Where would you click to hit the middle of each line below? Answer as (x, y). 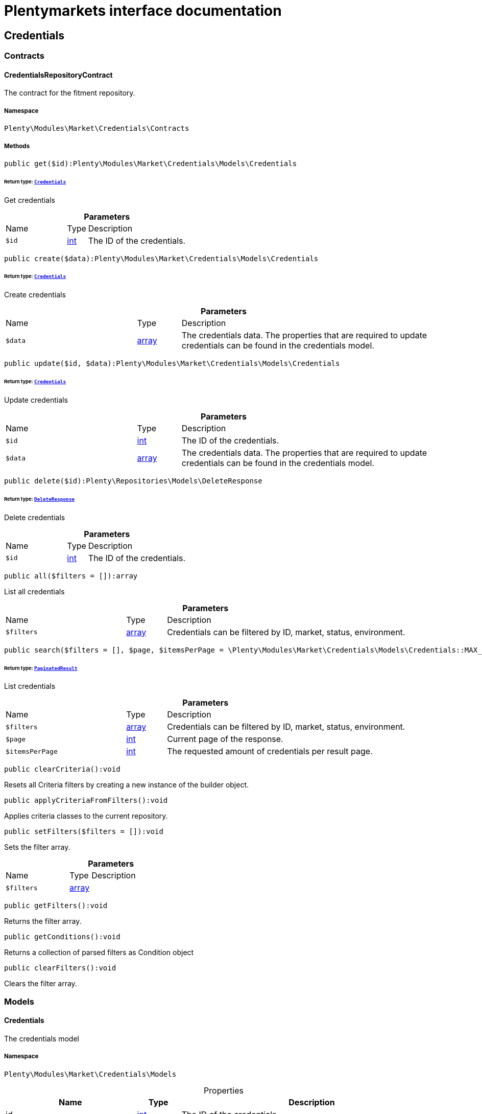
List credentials (30, 686)
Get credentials (30, 200)
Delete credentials (35, 517)
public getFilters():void (56, 906)
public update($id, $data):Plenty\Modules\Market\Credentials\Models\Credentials (172, 364)
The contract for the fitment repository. (70, 93)
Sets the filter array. (37, 847)
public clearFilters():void (60, 968)
